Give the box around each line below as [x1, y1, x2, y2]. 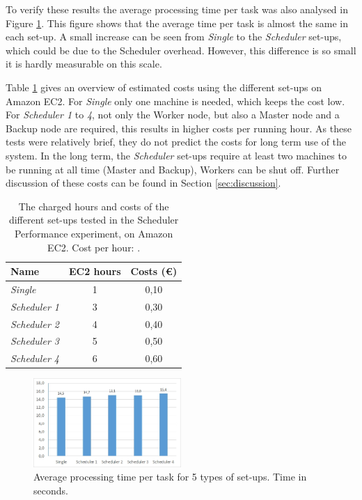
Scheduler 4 [10, 351, 59, 366]
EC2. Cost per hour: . [47, 240, 141, 254]
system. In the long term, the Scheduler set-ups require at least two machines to [6, 148, 347, 162]
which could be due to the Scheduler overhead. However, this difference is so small [6, 42, 356, 57]
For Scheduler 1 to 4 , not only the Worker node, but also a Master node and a [6, 107, 340, 122]
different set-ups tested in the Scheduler [8, 212, 179, 227]
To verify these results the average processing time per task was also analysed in [6, 2, 348, 16]
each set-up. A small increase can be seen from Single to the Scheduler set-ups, [6, 29, 342, 44]
